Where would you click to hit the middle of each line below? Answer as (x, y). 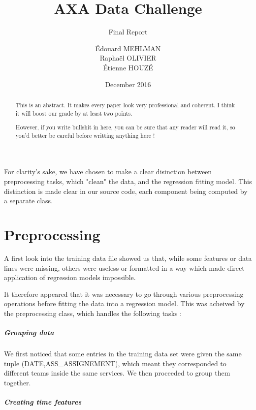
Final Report (128, 32)
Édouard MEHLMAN (128, 48)
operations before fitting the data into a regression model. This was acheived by (124, 303)
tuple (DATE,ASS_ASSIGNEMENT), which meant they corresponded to (115, 363)
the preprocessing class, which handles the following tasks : (93, 313)
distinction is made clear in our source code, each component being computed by (126, 191)
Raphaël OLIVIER (128, 58)
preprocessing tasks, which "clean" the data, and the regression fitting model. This (128, 181)
